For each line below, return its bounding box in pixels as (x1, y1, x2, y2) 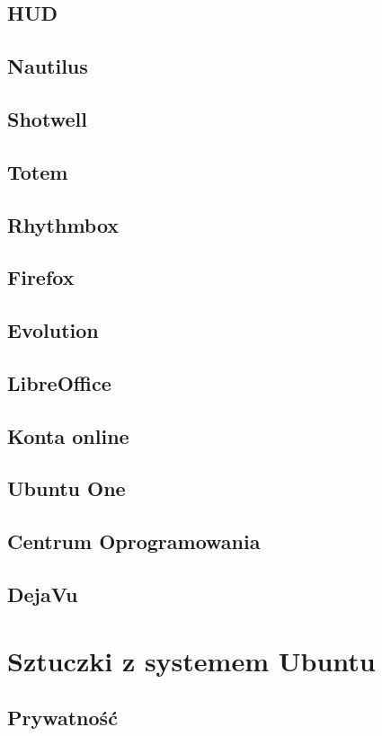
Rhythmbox (7, 210, 120, 238)
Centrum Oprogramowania (7, 528, 261, 555)
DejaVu (7, 580, 78, 607)
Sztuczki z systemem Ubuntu (7, 642, 376, 678)
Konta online (7, 421, 129, 449)
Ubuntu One (7, 474, 126, 502)
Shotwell (7, 104, 87, 132)
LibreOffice (7, 368, 111, 396)
